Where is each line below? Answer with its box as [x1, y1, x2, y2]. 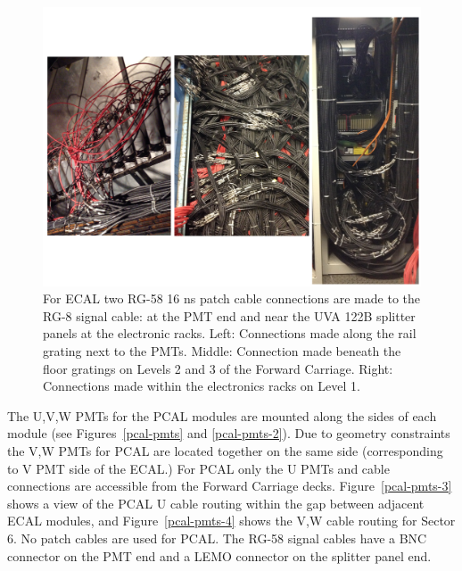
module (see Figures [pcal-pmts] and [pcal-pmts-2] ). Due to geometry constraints [7, 424, 450, 443]
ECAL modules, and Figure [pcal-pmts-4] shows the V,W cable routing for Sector [7, 511, 456, 530]
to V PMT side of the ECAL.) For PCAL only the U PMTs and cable [7, 459, 390, 477]
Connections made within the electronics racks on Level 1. [43, 377, 360, 395]
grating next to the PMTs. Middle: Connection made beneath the [43, 341, 401, 360]
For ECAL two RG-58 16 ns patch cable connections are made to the [43, 289, 420, 308]
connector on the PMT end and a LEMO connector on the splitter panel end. [7, 546, 432, 565]
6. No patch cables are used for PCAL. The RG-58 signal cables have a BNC [7, 528, 427, 547]
